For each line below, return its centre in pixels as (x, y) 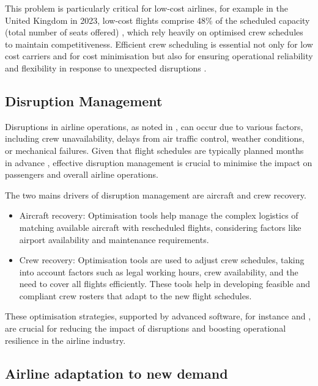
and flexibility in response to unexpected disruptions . (106, 67)
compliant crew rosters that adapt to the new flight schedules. (135, 295)
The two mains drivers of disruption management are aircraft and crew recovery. (156, 195)
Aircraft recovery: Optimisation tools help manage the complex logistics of (159, 215)
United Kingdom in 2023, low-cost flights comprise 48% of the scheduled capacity (157, 20)
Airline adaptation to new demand (116, 373)
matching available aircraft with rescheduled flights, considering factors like (160, 227)
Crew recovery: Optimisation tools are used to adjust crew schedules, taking (162, 260)
